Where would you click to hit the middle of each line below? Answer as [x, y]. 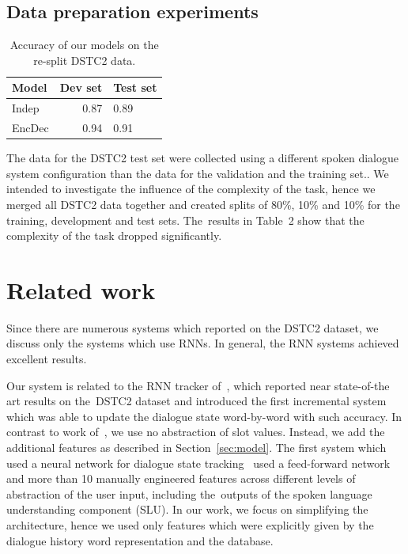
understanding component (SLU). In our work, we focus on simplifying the [187, 509]
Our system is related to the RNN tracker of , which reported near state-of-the [198, 385]
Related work [81, 289]
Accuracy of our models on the [84, 45]
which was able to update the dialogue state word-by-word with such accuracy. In [204, 416]
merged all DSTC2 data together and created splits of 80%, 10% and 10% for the [203, 204]
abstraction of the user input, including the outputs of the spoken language [189, 493]
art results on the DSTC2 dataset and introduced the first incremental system [196, 401]
